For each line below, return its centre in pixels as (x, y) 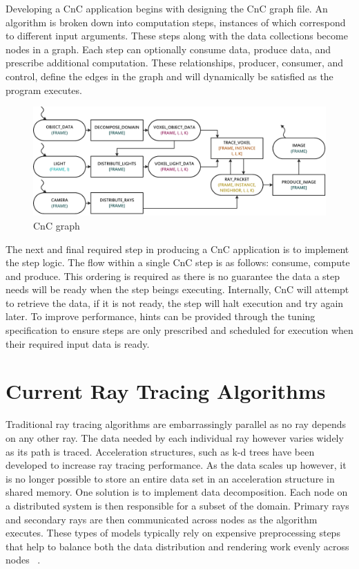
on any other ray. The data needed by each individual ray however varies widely (175, 437)
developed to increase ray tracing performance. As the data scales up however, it (176, 465)
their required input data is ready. (78, 343)
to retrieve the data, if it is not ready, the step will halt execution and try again (175, 302)
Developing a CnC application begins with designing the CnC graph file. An (167, 8)
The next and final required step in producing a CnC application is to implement (177, 249)
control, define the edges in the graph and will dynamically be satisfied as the (169, 76)
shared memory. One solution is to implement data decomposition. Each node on (177, 492)
